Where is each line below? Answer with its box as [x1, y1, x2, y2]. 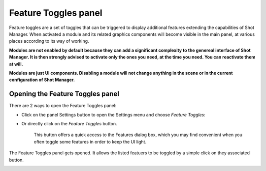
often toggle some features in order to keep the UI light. [33, 139, 147, 144]
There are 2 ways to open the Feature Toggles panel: [9, 103, 117, 109]
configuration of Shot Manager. [9, 77, 75, 83]
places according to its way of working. [9, 38, 89, 44]
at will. [9, 61, 23, 67]
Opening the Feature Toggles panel [9, 90, 119, 98]
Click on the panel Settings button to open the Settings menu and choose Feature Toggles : [21, 112, 205, 117]
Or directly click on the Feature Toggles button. [21, 120, 118, 126]
